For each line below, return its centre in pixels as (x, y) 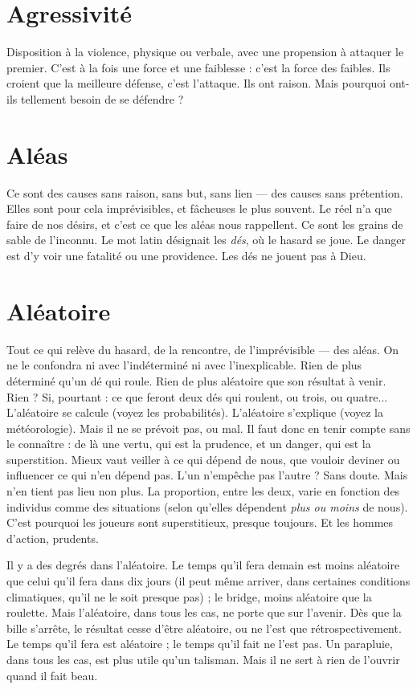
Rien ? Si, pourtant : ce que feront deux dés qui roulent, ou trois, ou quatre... (197, 396)
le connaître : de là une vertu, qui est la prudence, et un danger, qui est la (189, 444)
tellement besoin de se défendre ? (102, 98)
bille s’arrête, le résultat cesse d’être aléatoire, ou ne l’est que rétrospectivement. (204, 628)
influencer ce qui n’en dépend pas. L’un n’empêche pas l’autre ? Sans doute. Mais (207, 475)
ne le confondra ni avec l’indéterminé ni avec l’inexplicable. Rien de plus (184, 365)
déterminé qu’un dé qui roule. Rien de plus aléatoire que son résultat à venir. (196, 380)
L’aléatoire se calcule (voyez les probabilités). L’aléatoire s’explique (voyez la (195, 412)
